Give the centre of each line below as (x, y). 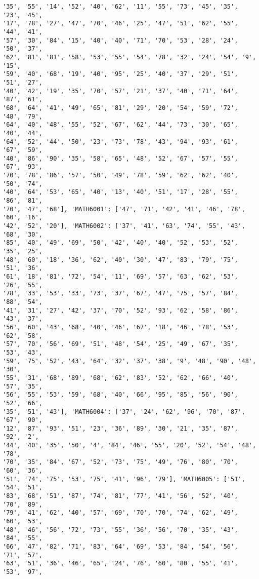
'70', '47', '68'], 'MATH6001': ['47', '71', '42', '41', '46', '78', (124, 209)
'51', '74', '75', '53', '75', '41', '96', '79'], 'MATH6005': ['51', (124, 479)
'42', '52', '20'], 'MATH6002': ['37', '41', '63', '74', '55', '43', (124, 226)
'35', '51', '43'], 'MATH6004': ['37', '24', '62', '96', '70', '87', (124, 412)
